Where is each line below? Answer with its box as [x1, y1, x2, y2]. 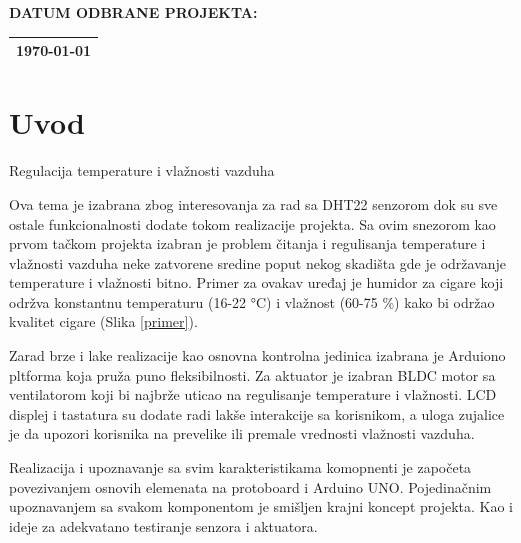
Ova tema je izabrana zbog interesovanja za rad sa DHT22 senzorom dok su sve [9, 193, 498, 214]
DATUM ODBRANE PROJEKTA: [9, 2, 258, 22]
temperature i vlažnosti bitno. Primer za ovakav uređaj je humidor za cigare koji [9, 272, 504, 293]
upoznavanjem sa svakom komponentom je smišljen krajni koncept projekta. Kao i [9, 496, 513, 517]
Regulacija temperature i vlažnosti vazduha [9, 160, 275, 181]
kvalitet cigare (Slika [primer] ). [9, 311, 198, 332]
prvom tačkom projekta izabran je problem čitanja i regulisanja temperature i [9, 233, 486, 254]
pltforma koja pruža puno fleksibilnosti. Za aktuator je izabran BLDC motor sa [9, 364, 496, 385]
